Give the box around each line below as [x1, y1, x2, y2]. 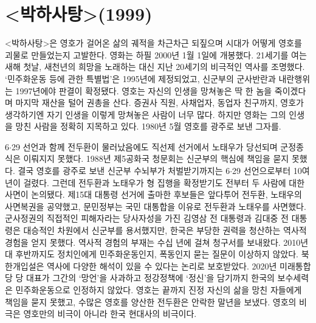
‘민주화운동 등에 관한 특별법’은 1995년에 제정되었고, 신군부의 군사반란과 [5, 72, 276, 85]
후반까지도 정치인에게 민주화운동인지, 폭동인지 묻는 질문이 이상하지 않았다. [15, 248, 298, 260]
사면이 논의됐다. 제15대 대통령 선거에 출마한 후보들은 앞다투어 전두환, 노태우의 [5, 188, 302, 201]
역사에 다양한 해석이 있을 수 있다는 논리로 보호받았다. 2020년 [47, 259, 277, 272]
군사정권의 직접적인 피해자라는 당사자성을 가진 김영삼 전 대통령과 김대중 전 [5, 212, 289, 224]
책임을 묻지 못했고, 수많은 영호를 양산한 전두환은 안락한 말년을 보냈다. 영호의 [5, 295, 297, 308]
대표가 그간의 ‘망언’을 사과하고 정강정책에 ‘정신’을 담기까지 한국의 [26, 271, 275, 284]
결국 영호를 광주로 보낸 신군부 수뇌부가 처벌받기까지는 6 [18, 164, 230, 177]
